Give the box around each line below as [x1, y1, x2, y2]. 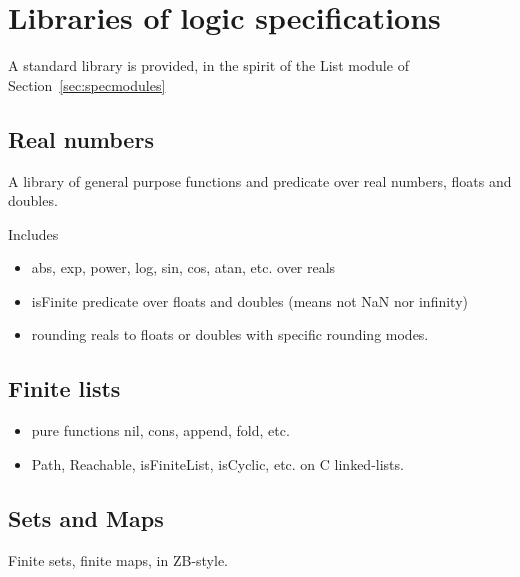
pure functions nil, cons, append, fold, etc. [31, 420, 290, 441]
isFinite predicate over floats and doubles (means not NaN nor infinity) [31, 290, 468, 311]
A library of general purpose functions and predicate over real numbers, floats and [8, 170, 512, 191]
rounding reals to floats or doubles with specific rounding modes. [31, 324, 429, 345]
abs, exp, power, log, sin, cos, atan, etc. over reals [31, 257, 336, 278]
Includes [8, 223, 59, 244]
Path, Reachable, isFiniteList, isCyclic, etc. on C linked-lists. [31, 453, 404, 474]
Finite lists [8, 373, 121, 404]
